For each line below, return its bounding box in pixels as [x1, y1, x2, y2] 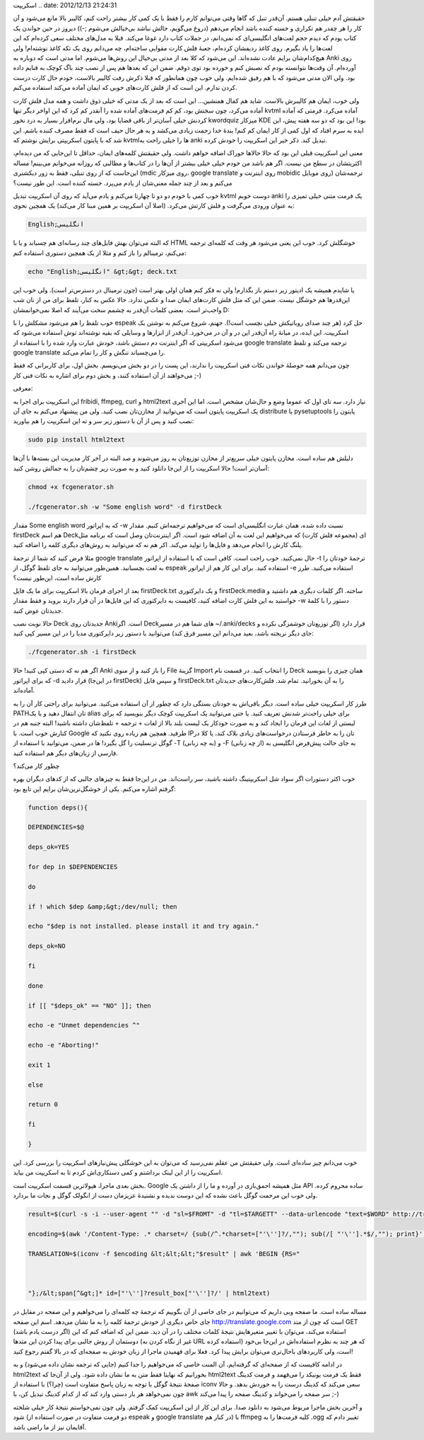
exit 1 [28, 1061, 51, 1069]
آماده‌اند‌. [13, 686, 35, 695]
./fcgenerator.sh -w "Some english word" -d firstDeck [28, 502, 222, 511]
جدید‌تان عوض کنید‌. [13, 606, 64, 615]
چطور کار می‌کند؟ [13, 761, 60, 770]
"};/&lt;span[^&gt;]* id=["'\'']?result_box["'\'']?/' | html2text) [28, 1289, 271, 1298]
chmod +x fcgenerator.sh [28, 483, 114, 491]
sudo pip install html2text [28, 436, 125, 444]
